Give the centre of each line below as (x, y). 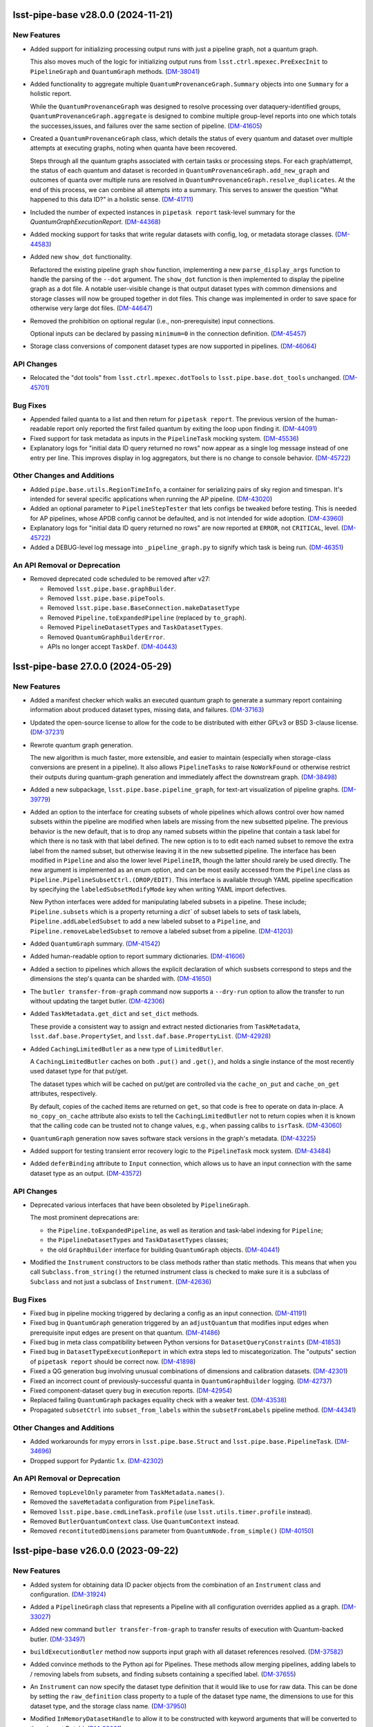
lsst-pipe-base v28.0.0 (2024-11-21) (93, 15)
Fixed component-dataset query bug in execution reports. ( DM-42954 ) (131, 1391)
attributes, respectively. (64, 1094)
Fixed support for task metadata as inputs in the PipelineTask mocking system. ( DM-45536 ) (165, 438)
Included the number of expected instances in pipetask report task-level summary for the (163, 212)
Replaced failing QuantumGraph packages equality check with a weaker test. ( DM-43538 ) (158, 1400)
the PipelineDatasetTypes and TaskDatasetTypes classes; (138, 1240)
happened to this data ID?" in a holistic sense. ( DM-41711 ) (112, 200)
